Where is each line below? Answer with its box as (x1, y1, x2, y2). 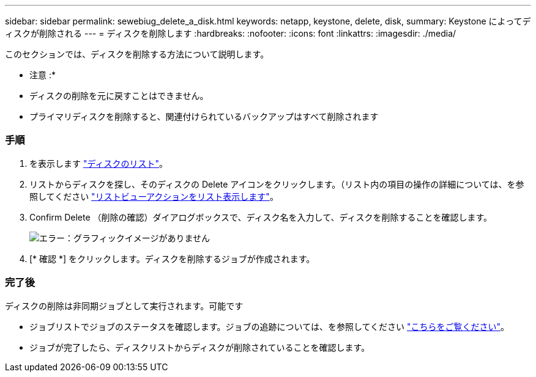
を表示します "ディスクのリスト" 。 (29, 158, 168, 169)
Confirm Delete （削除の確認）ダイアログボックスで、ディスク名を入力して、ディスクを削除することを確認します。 (29, 211, 493, 222)
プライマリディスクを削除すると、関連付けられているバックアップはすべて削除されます (29, 111, 379, 122)
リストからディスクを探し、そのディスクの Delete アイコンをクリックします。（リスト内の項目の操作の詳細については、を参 (29, 178, 524, 189)
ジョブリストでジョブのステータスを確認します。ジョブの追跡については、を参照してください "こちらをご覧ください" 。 (29, 321, 510, 332)
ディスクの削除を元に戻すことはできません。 (29, 90, 209, 101)
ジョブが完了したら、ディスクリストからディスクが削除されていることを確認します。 (29, 342, 370, 353)
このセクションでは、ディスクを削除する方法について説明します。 (5, 49, 269, 59)
